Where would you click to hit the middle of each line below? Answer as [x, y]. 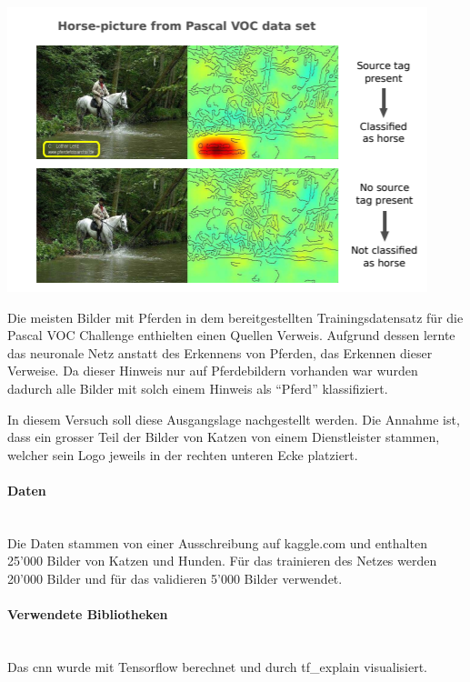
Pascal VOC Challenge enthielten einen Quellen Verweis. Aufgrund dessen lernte [231, 335]
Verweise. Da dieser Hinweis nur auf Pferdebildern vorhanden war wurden [213, 371]
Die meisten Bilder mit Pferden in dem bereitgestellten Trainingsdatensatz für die [235, 317]
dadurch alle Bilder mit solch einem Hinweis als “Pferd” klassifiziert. [198, 388]
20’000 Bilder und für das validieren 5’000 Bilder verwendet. [175, 578]
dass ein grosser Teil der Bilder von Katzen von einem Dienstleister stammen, [224, 437]
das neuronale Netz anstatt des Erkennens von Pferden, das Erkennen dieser [220, 352]
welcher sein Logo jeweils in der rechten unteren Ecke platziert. [183, 454]
